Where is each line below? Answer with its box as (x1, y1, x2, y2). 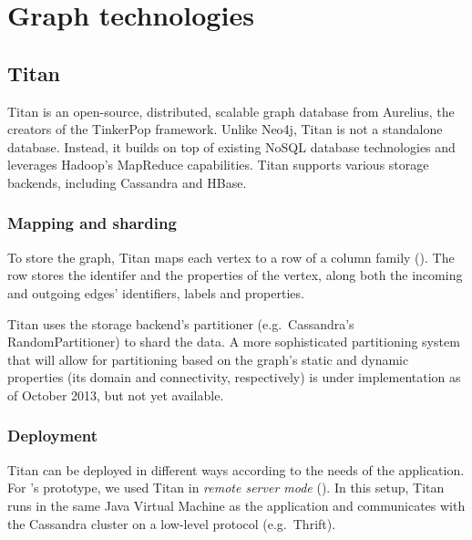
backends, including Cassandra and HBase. (7, 172, 247, 192)
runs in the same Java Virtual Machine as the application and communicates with (7, 495, 466, 514)
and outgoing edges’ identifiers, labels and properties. (7, 283, 304, 302)
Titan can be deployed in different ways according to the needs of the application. (7, 460, 465, 479)
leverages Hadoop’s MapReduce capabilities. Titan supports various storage (7, 155, 429, 174)
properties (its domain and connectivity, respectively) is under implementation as (7, 368, 461, 387)
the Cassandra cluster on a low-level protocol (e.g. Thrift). (7, 514, 336, 533)
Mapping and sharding (7, 212, 177, 234)
